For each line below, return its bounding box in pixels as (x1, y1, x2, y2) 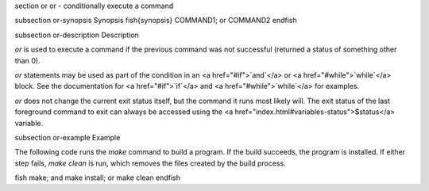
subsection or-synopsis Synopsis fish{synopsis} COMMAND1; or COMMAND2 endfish (14, 16, 297, 25)
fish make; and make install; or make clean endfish (14, 173, 180, 182)
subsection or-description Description (14, 30, 139, 40)
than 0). (14, 55, 41, 65)
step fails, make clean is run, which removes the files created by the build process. (14, 159, 286, 168)
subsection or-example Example (14, 132, 121, 142)
